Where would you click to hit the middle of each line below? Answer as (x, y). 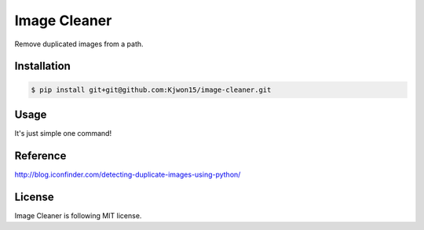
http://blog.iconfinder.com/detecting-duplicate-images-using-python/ (128, 174)
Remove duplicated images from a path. (79, 44)
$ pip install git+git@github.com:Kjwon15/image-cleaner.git (151, 89)
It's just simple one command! (63, 133)
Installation (42, 66)
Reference (40, 156)
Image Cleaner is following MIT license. (78, 215)
